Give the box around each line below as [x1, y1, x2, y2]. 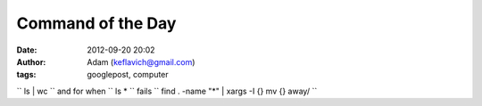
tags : [16, 69, 37, 80]
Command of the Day [16, 13, 177, 33]
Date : [16, 45, 37, 55]
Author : [16, 56, 46, 67]
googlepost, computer [87, 69, 169, 80]
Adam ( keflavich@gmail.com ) [87, 56, 195, 67]
